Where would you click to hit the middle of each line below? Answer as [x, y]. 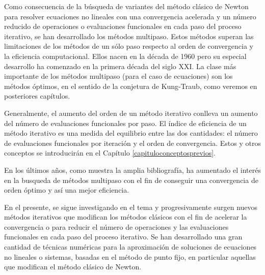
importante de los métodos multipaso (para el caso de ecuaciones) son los [118, 76]
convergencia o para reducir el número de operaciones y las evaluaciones [116, 226]
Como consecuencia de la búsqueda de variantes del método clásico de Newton [126, 6]
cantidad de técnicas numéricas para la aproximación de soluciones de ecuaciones [130, 247]
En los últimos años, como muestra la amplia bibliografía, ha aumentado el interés [132, 170]
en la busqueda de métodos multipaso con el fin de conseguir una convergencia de [131, 180]
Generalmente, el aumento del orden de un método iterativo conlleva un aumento [131, 113]
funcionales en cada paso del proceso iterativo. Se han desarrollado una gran [123, 237]
